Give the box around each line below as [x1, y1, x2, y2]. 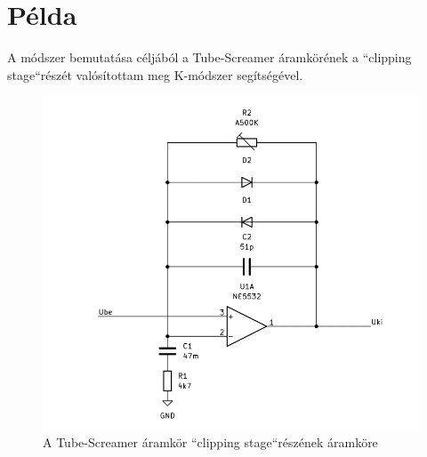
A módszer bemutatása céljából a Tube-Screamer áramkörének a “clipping [7, 48, 412, 67]
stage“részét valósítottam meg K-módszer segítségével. [7, 65, 303, 84]
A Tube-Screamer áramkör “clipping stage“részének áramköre [43, 433, 378, 452]
